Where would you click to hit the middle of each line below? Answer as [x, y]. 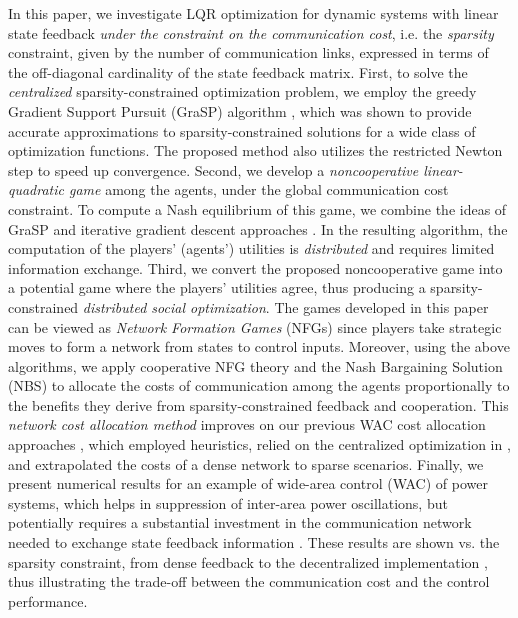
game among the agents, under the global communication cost [259, 189]
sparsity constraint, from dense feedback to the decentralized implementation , [248, 561]
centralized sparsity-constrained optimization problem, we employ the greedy [242, 91]
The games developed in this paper [381, 306]
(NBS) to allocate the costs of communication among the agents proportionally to [259, 385]
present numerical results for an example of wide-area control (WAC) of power [248, 483]
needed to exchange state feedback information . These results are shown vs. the [254, 542]
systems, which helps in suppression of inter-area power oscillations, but [228, 502]
